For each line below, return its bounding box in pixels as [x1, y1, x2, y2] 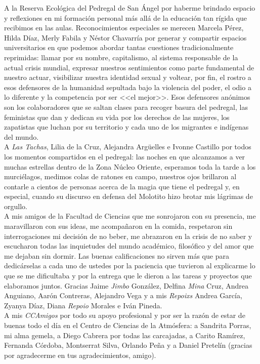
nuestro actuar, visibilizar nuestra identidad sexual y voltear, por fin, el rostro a [4, 72, 251, 83]
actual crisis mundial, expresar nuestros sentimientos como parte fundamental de [4, 62, 254, 72]
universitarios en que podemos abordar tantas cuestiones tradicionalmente [4, 42, 234, 53]
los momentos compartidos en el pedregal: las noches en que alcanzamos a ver [4, 151, 245, 161]
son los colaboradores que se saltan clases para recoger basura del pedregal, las [4, 101, 248, 112]
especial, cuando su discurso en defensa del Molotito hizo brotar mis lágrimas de [4, 191, 253, 201]
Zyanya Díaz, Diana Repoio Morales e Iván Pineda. [4, 300, 162, 310]
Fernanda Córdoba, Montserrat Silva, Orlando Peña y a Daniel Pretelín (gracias [4, 340, 252, 350]
